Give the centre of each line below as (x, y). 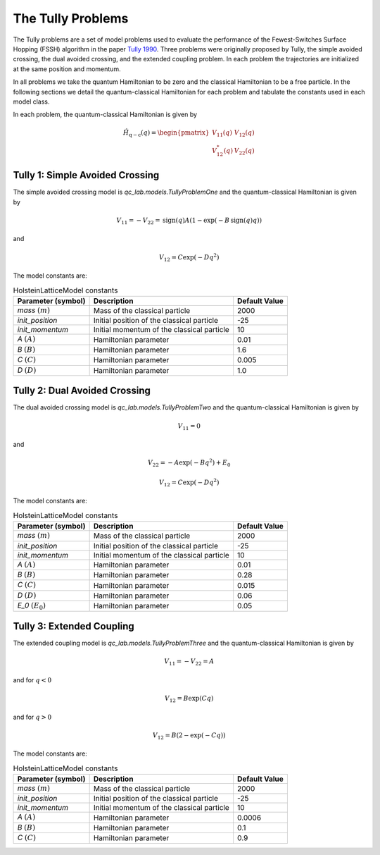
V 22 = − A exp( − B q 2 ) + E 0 (189, 463)
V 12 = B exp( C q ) (189, 699)
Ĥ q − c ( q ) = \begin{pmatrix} (166, 134)
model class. (31, 102)
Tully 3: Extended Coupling (74, 626)
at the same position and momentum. (67, 69)
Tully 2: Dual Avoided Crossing (82, 391)
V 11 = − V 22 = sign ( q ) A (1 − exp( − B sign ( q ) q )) (189, 221)
